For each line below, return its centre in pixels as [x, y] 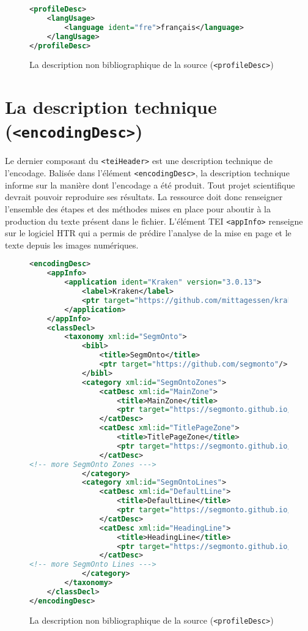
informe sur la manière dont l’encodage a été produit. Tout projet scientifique [150, 185]
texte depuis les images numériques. [72, 245]
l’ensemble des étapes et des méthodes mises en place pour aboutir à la [138, 208]
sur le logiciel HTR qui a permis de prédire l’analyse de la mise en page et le [148, 233]
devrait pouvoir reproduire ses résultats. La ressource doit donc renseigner [144, 197]
